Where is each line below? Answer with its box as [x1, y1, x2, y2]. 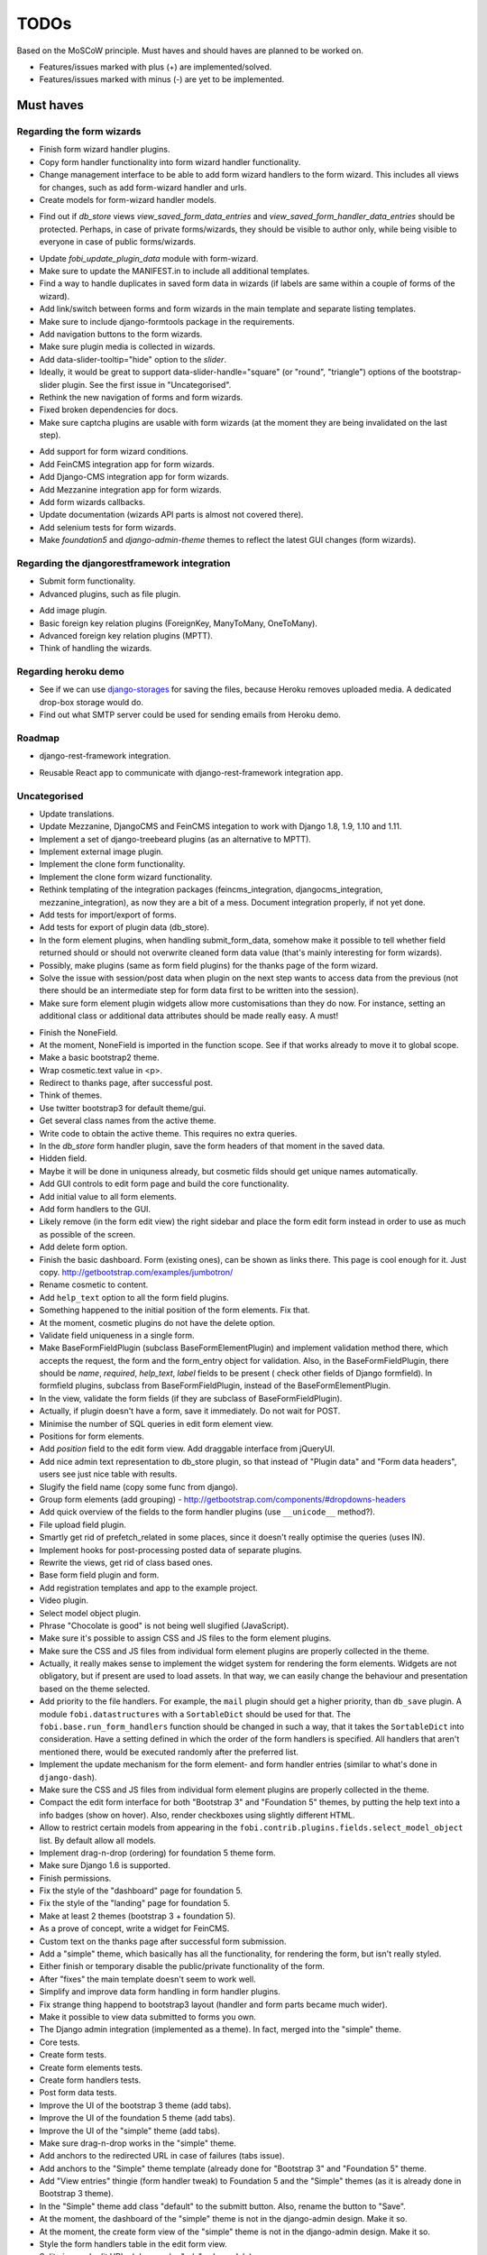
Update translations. [39, 808, 115, 819]
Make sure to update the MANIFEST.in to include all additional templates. [39, 266, 310, 276]
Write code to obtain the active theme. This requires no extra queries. [39, 1127, 298, 1138]
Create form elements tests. [39, 2062, 143, 2073]
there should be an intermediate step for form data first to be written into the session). [39, 985, 360, 996]
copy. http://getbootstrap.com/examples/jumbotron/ [39, 1266, 234, 1277]
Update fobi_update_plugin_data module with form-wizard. [39, 253, 259, 263]
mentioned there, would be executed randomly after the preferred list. [39, 1746, 299, 1757]
